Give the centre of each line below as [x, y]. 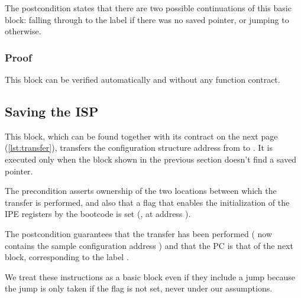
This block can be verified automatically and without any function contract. [143, 79]
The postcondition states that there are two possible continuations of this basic [148, 8]
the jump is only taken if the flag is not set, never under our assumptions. [139, 288]
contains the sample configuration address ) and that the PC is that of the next [149, 245]
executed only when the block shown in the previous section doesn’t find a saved [151, 159]
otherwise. [23, 31]
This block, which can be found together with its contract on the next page [141, 136]
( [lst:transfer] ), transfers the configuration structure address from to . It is [139, 148]
